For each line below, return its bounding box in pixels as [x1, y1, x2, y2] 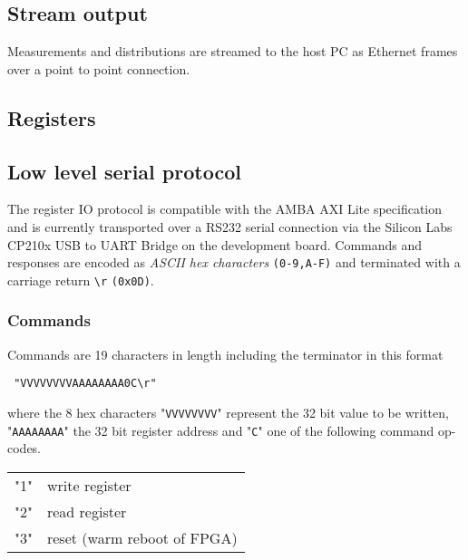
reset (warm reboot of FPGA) [46, 526, 238, 548]
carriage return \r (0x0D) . [7, 270, 154, 289]
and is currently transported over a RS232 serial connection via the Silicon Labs [7, 217, 453, 236]
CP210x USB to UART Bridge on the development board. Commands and [7, 235, 423, 254]
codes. [7, 439, 42, 458]
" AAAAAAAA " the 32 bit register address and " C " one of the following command [7, 420, 434, 439]
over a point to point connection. [7, 59, 190, 78]
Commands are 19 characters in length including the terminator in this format [7, 344, 444, 363]
